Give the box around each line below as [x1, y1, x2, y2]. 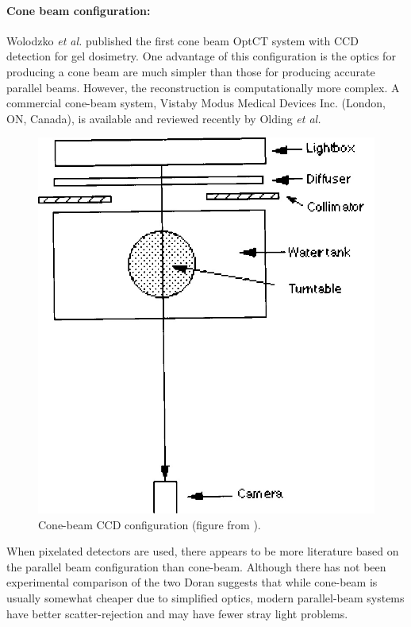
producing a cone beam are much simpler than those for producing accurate [6, 63, 375, 79]
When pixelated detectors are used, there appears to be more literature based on [6, 543, 399, 559]
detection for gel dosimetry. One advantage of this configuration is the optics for [6, 48, 396, 64]
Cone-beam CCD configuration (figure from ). [38, 516, 261, 532]
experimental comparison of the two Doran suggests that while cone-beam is [6, 574, 378, 590]
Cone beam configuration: [6, 2, 151, 18]
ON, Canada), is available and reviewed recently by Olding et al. [6, 110, 321, 126]
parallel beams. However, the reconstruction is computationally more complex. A [6, 79, 400, 95]
